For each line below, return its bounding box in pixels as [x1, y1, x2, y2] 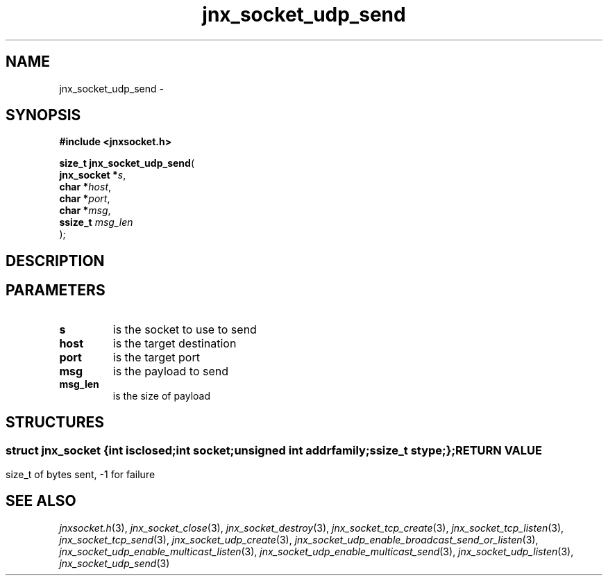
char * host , [59, 181, 112, 193]
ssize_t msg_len [59, 216, 133, 229]
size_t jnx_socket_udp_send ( [59, 157, 194, 170]
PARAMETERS [6, 281, 105, 300]
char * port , [59, 193, 110, 205]
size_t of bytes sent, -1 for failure [6, 468, 155, 480]
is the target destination [112, 336, 237, 350]
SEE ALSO [6, 492, 76, 510]
